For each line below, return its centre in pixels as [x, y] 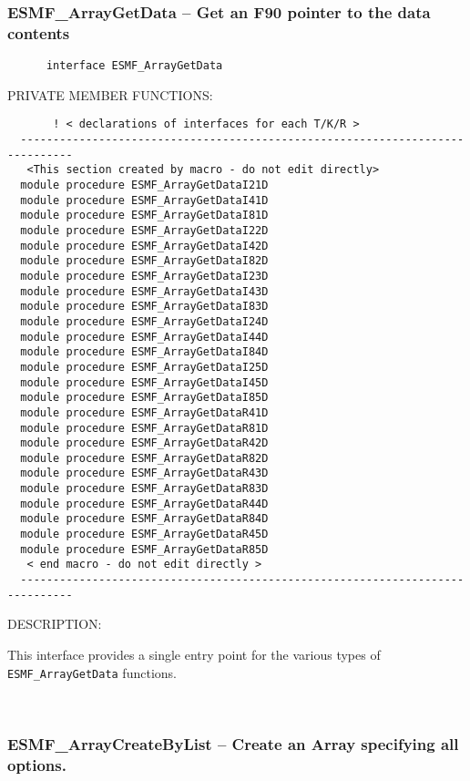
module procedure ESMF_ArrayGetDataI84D [144, 352]
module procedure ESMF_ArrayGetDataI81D [144, 216]
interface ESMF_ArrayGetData [134, 66]
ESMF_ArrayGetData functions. [92, 672]
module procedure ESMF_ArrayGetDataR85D [144, 549]
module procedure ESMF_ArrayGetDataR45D [144, 534]
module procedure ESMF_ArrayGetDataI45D [144, 382]
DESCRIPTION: [55, 624]
